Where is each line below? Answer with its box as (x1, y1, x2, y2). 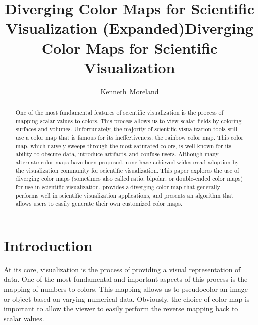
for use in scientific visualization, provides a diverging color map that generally (15, 182, 220, 191)
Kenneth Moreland (100, 86, 159, 96)
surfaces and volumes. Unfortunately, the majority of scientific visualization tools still (15, 125, 237, 133)
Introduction (4, 235, 93, 255)
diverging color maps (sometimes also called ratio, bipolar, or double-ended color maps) (15, 174, 243, 183)
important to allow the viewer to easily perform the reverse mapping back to (4, 303, 238, 314)
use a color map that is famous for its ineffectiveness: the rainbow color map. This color (15, 133, 244, 142)
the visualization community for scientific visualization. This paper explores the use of (15, 166, 239, 174)
